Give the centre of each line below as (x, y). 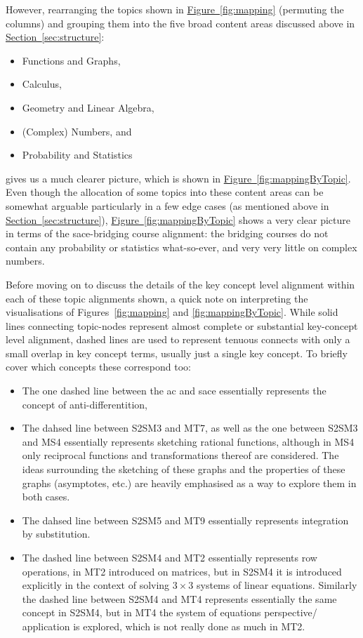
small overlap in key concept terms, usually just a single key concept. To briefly (177, 353)
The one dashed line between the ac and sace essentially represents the (174, 391)
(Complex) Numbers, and (77, 131)
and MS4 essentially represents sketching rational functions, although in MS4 (188, 441)
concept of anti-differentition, (85, 404)
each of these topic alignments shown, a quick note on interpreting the (157, 298)
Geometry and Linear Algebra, (88, 107)
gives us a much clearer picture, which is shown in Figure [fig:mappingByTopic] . (178, 178)
